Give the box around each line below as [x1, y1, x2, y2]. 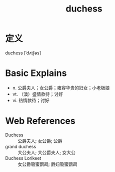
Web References [5, 115, 76, 127]
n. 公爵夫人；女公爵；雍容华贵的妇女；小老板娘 [12, 84, 110, 91]
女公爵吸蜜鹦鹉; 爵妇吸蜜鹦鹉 [17, 161, 77, 167]
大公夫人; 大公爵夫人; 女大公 [17, 149, 76, 155]
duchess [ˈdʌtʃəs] [5, 50, 41, 56]
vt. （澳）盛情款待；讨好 [12, 91, 63, 97]
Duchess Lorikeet [5, 155, 41, 161]
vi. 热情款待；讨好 [12, 97, 50, 103]
